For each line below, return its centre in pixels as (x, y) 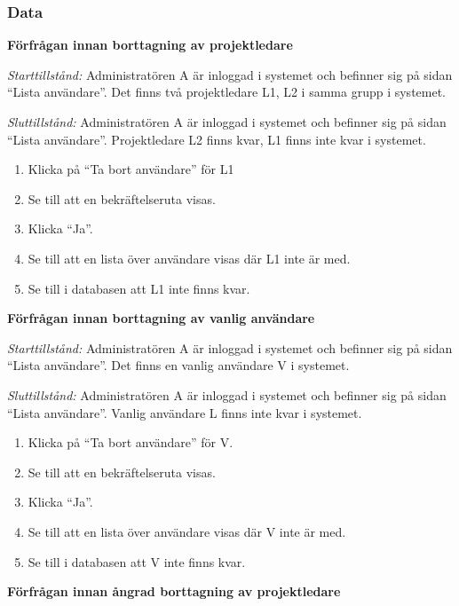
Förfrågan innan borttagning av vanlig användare (161, 318)
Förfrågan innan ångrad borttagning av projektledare (174, 591)
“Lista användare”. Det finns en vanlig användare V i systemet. (178, 365)
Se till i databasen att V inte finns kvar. (137, 561)
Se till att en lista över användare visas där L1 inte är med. (189, 258)
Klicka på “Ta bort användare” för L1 (131, 169)
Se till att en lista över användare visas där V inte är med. (187, 531)
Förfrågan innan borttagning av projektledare (150, 45)
